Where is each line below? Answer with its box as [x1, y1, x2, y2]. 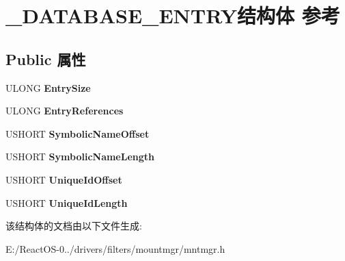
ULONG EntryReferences [5, 103, 124, 118]
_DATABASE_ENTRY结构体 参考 [5, 1, 340, 29]
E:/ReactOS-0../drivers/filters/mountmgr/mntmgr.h [5, 241, 225, 256]
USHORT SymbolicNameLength [5, 149, 155, 164]
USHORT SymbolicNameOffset [5, 126, 150, 140]
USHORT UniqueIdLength [5, 195, 128, 210]
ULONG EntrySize [5, 80, 91, 95]
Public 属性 [5, 48, 86, 69]
